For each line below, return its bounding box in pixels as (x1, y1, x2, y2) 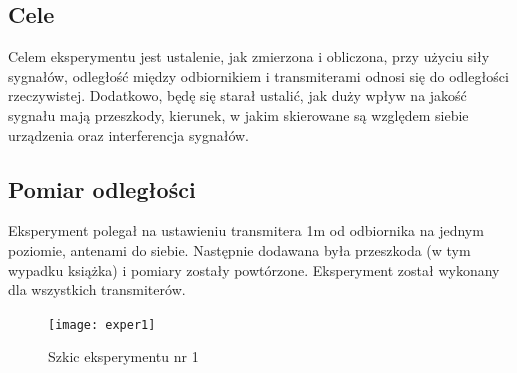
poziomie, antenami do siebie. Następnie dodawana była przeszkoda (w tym (8, 239, 471, 260)
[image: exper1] (48, 317, 156, 332)
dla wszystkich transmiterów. (8, 279, 186, 300)
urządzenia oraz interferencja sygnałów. (8, 124, 249, 145)
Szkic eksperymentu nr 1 (48, 346, 199, 367)
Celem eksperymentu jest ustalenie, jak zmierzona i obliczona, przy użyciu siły (8, 46, 490, 67)
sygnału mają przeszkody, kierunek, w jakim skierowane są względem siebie (8, 104, 469, 125)
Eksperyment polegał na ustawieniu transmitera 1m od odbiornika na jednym (8, 220, 484, 241)
